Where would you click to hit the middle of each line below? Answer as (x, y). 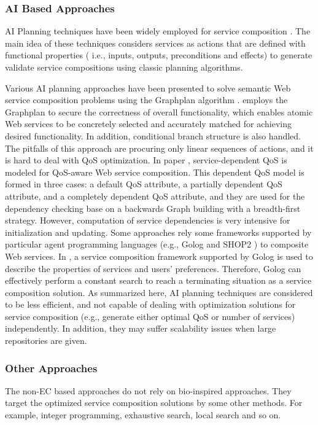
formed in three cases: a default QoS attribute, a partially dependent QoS (144, 184)
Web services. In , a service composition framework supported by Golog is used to (159, 256)
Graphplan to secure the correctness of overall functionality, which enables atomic (159, 111)
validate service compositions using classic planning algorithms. (124, 67)
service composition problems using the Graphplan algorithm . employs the (146, 100)
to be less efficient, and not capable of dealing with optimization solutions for (150, 304)
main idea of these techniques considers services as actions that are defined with (155, 43)
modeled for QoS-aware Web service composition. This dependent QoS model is (155, 172)
